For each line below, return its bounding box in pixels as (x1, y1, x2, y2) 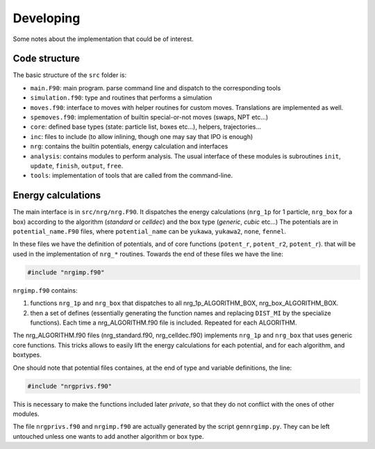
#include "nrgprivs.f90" (27, 382, 112, 390)
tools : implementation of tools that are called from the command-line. (30, 171, 233, 180)
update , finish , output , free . (30, 161, 124, 170)
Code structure (12, 53, 80, 65)
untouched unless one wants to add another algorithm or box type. (12, 432, 204, 441)
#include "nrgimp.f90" (27, 268, 105, 276)
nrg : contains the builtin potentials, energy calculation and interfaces (30, 142, 228, 151)
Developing (12, 10, 81, 26)
